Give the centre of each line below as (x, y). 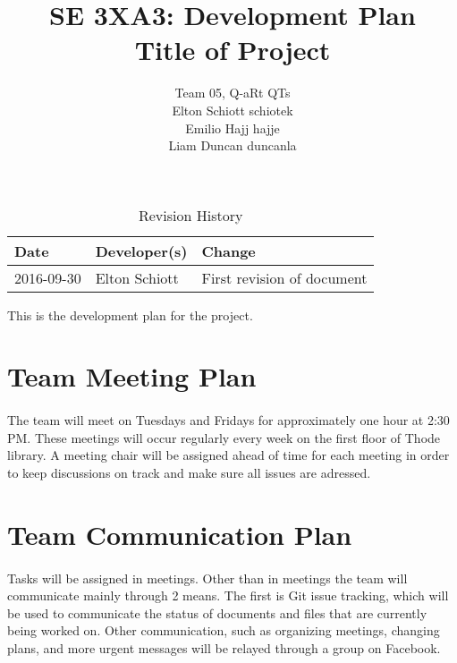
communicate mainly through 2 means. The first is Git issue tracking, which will (228, 595)
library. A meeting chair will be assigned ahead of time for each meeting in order (228, 455)
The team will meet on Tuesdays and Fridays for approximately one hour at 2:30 (228, 420)
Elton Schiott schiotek (233, 110)
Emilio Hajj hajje (233, 127)
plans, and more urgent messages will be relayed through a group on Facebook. (224, 647)
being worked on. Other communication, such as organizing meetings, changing (224, 630)
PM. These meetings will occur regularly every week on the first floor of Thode (224, 437)
